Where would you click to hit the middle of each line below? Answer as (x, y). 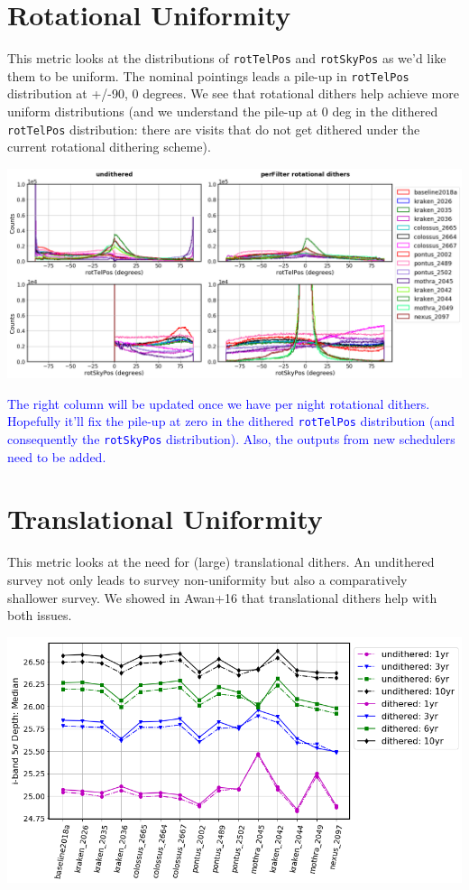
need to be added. (57, 456)
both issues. (40, 615)
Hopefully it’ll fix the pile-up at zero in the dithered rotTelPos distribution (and (231, 421)
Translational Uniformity (165, 519)
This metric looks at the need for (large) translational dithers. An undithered (221, 562)
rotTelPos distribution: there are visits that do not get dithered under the (214, 129)
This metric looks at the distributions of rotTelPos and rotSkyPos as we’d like (227, 58)
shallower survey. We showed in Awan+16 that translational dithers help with (222, 597)
